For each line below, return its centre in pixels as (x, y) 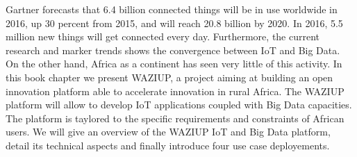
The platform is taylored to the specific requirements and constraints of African (175, 118)
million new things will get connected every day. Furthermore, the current (163, 36)
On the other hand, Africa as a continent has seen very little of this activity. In (174, 64)
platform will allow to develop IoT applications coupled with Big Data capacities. (179, 105)
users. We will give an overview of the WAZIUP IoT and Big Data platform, (168, 132)
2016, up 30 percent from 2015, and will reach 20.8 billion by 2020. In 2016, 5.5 (174, 23)
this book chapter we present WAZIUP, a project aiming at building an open (169, 77)
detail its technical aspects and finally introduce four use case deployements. (168, 145)
